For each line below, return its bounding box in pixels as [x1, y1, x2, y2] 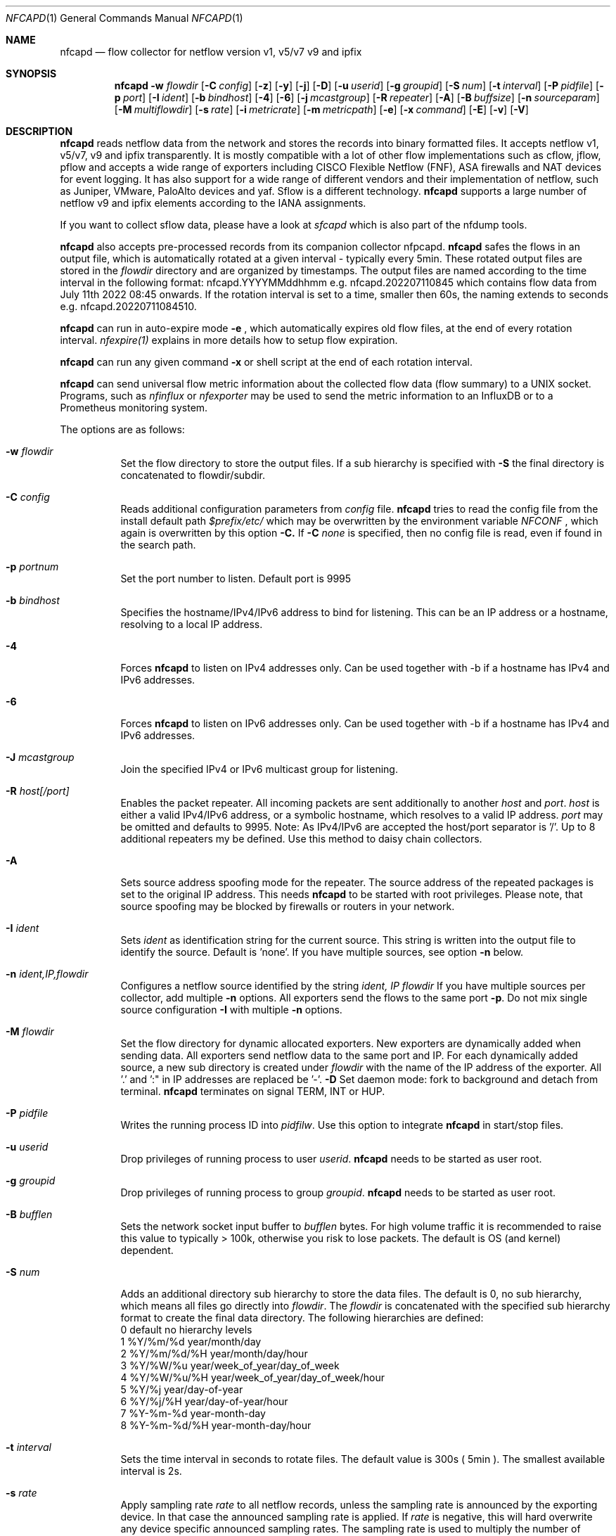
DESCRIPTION [6, 125, 73, 137]
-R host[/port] [6, 785, 70, 797]
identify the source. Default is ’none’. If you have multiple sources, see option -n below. [120, 946, 524, 958]
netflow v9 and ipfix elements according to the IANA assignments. [60, 197, 366, 209]
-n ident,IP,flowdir [6, 968, 89, 980]
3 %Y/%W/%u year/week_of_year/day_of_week [120, 1359, 340, 1371]
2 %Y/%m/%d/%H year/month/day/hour [120, 1348, 308, 1359]
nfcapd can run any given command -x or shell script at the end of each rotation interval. [60, 356, 473, 368]
